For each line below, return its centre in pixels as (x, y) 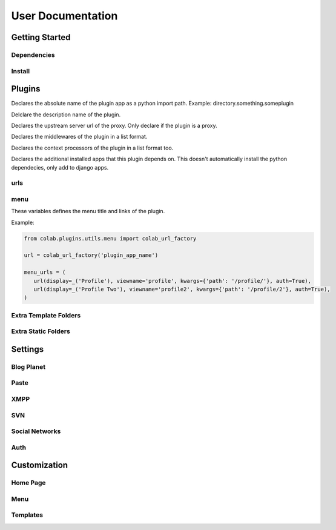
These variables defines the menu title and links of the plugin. (88, 211)
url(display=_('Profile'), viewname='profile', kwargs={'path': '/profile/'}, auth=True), (173, 281)
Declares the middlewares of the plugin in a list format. (79, 137)
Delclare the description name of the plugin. (66, 114)
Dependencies (33, 55)
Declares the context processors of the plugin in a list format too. (92, 148)
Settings (28, 349)
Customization (40, 465)
